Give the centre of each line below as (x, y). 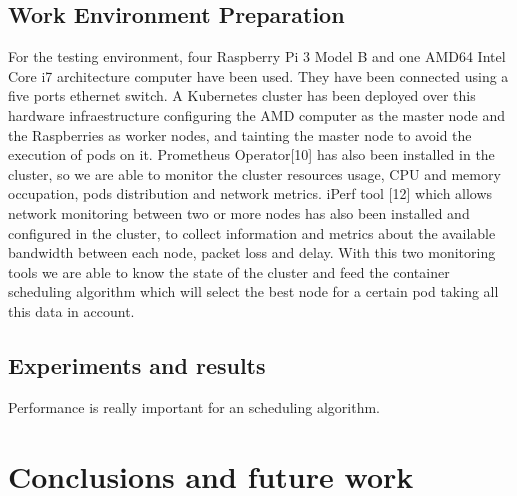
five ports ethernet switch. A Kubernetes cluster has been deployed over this (242, 95)
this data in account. (71, 310)
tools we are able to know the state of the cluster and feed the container (229, 271)
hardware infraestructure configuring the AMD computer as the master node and (256, 114)
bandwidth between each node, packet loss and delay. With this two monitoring (252, 252)
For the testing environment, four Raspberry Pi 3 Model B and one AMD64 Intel (257, 56)
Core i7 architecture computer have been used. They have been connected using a (258, 75)
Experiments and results (137, 364)
